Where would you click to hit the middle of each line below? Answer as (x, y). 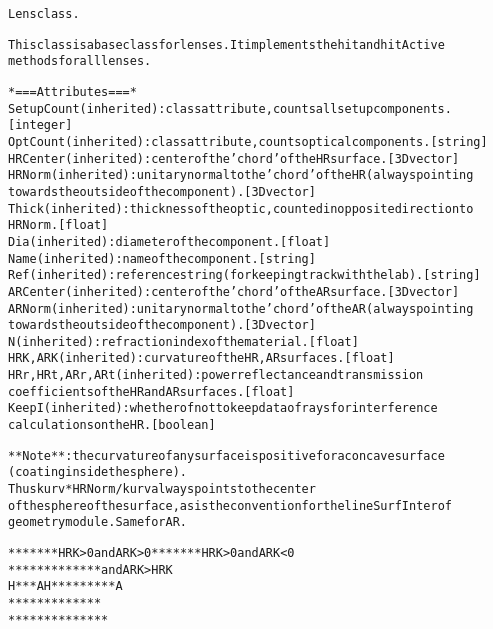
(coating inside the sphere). (97, 472)
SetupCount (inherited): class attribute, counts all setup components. (230, 108)
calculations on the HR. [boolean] (112, 425)
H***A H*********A (65, 586)
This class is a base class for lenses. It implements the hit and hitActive (226, 44)
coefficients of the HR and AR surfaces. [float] (151, 391)
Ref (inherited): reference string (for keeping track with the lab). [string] (244, 275)
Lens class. (44, 14)
